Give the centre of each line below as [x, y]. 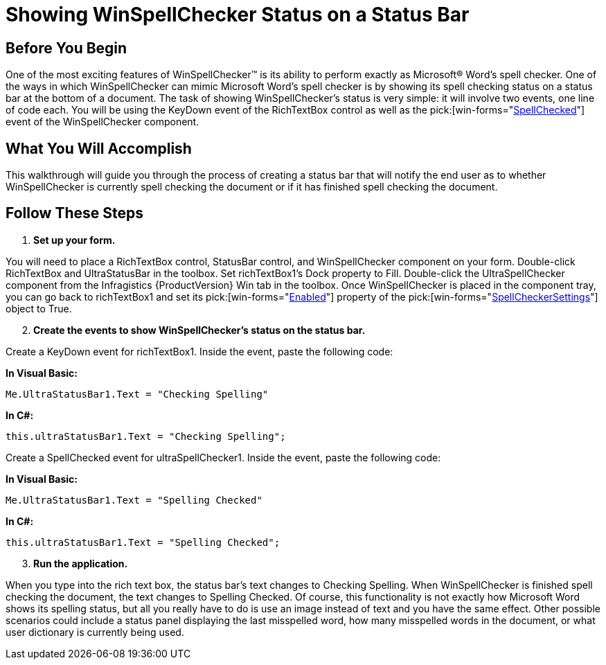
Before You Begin [66, 48]
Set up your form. [74, 240]
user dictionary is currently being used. [95, 632]
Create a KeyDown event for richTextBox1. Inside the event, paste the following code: [199, 351]
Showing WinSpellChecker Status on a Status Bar [238, 15]
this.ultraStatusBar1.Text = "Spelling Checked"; [143, 542]
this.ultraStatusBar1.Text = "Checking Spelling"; [146, 436]
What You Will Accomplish [99, 148]
